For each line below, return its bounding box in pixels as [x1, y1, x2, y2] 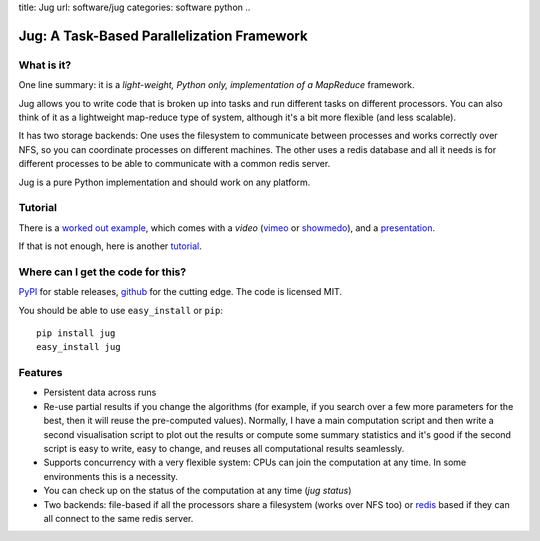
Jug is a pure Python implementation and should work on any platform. [18, 176, 311, 188]
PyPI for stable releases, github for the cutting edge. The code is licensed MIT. [18, 286, 343, 298]
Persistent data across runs [43, 386, 157, 399]
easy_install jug [36, 341, 121, 353]
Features [18, 366, 63, 380]
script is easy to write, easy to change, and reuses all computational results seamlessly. [43, 443, 405, 455]
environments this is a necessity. [43, 470, 179, 482]
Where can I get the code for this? [18, 265, 187, 279]
